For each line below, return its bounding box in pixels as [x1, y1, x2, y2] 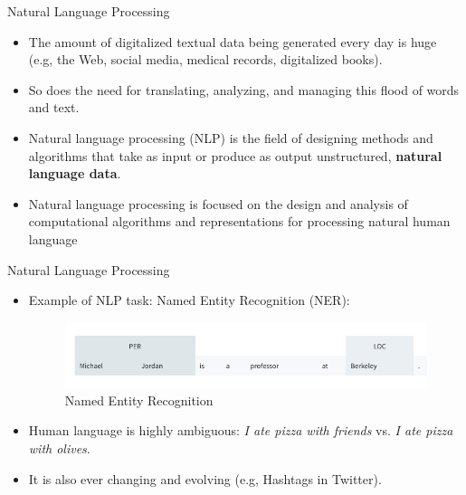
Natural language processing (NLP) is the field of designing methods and [28, 128, 433, 147]
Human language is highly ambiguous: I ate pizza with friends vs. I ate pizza [28, 421, 453, 440]
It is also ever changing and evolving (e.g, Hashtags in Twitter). [28, 469, 382, 488]
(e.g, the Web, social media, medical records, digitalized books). [28, 50, 383, 69]
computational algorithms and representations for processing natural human [28, 212, 451, 231]
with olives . [28, 438, 90, 457]
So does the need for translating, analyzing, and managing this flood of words [28, 80, 460, 99]
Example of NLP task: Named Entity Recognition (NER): [28, 290, 350, 309]
